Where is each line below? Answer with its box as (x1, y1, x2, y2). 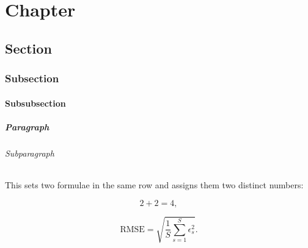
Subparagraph (5, 146, 54, 159)
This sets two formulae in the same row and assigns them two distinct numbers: (5, 178, 304, 191)
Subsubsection (5, 96, 66, 109)
